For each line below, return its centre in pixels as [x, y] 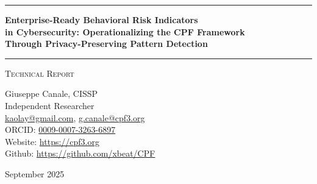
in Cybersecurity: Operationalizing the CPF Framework [125, 31]
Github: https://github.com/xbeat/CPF [80, 153]
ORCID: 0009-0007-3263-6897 [60, 129]
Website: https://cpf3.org [52, 141]
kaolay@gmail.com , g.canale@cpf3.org [75, 117]
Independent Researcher [50, 105]
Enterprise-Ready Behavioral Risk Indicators [102, 19]
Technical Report [40, 73]
